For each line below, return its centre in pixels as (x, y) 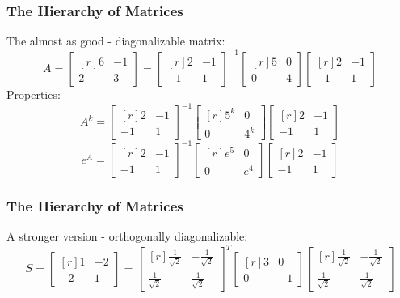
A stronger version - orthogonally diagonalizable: (127, 236)
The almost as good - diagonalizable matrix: (116, 41)
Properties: (34, 94)
